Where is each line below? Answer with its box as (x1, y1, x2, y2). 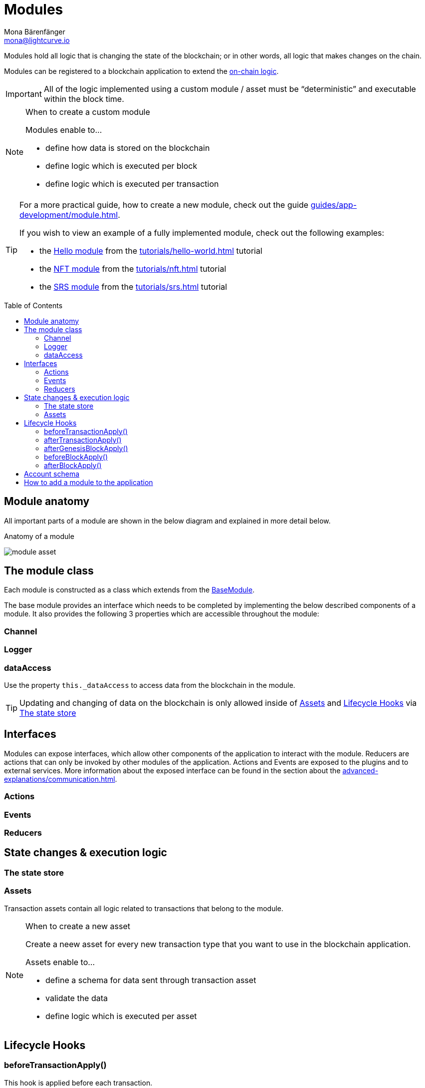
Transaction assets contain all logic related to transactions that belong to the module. (4, 904, 284, 913)
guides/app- (310, 199, 357, 210)
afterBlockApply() (44, 461, 102, 470)
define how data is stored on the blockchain (45, 142, 210, 153)
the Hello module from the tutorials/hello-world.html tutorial (39, 245, 262, 256)
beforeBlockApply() (44, 452, 108, 461)
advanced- (342, 766, 379, 775)
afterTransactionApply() (44, 435, 122, 444)
